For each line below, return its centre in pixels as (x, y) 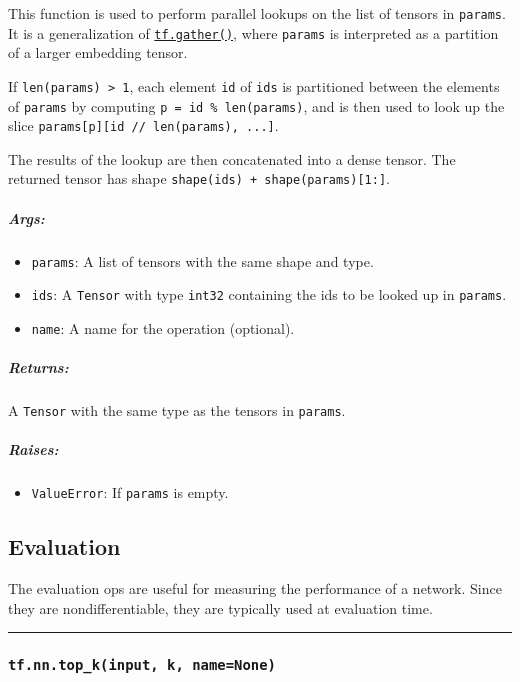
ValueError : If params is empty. (130, 492)
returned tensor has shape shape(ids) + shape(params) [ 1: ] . (199, 178)
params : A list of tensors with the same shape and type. (202, 260)
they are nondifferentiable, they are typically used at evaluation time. (220, 607)
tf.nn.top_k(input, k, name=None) (142, 665)
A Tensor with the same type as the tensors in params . (177, 410)
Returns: (38, 367)
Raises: (33, 449)
